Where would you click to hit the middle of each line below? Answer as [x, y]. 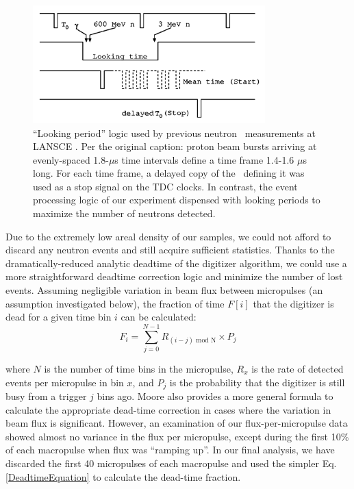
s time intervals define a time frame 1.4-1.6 [204, 159]
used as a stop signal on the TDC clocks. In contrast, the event [165, 186]
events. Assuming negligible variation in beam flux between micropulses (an [164, 290]
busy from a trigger [46, 396]
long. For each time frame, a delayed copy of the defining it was [169, 173]
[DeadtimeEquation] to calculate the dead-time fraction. [123, 476]
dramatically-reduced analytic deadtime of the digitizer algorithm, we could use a [176, 263]
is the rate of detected [298, 368]
